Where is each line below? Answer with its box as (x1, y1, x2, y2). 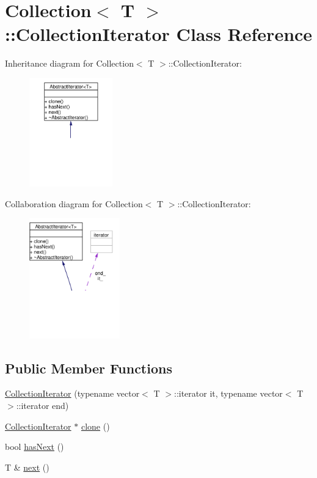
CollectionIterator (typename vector (5, 387, 140, 400)
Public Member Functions (5, 358, 172, 377)
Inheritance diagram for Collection (5, 57, 134, 70)
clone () (81, 419, 110, 432)
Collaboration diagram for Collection (5, 197, 143, 210)
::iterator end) (16, 399, 69, 412)
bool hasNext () (5, 440, 64, 453)
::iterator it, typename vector (173, 387, 283, 400)
